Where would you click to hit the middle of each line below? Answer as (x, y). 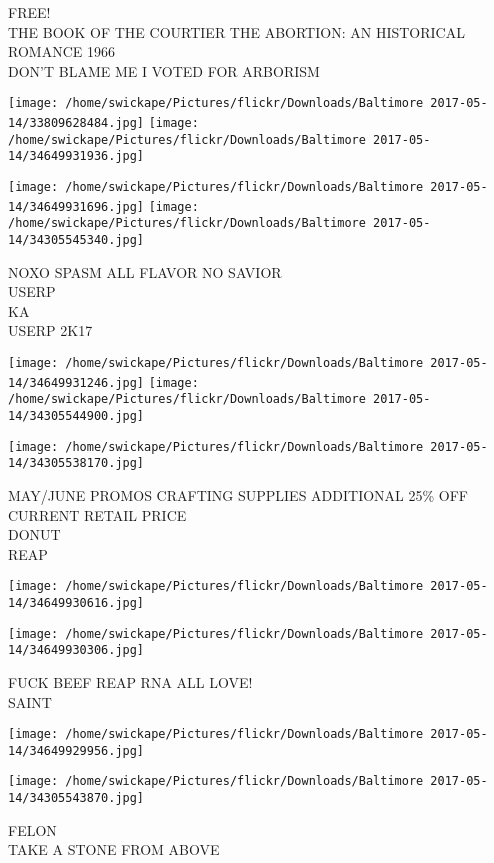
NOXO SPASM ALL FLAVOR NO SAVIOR (145, 271)
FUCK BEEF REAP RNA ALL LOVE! (130, 681)
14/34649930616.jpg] (76, 602)
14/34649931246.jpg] (76, 382)
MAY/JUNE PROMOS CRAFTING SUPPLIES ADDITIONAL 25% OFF (238, 494)
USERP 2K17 (50, 330)
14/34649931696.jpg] (76, 206)
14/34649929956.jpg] (76, 750)
